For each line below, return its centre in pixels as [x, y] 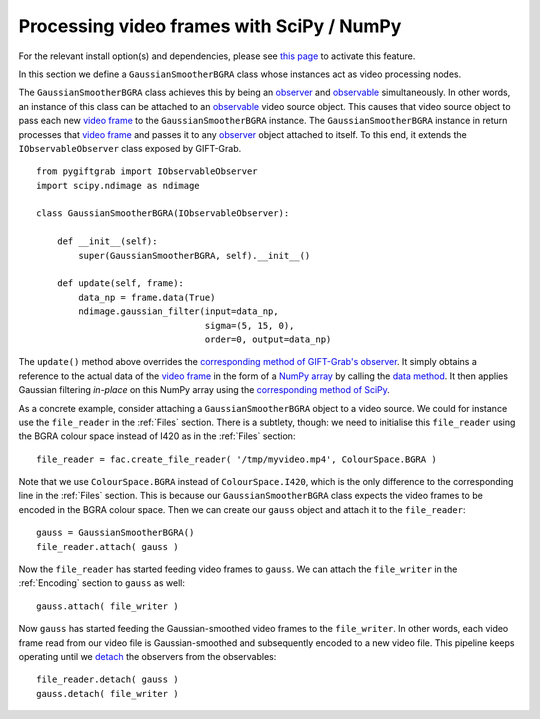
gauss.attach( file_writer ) [107, 606]
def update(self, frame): [120, 283]
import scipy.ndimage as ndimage [118, 185]
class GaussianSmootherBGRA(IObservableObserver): [163, 213]
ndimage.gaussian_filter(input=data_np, [178, 311]
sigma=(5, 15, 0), [249, 325]
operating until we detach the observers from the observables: [147, 656]
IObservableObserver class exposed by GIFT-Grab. [130, 148]
